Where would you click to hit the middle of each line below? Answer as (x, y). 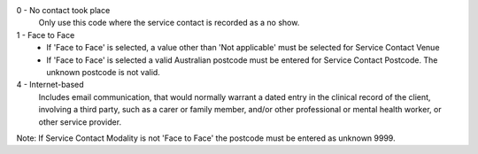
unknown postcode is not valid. (104, 72)
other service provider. (80, 122)
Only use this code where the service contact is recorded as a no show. (169, 23)
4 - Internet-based (50, 85)
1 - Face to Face (46, 35)
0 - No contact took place (63, 10)
